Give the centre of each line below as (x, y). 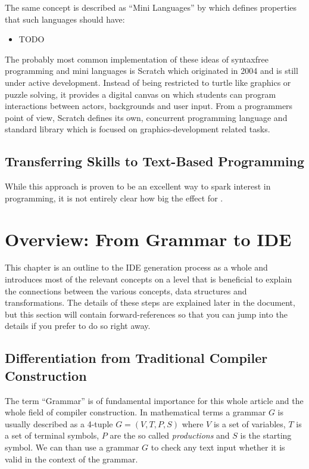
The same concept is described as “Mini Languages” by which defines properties (151, 7)
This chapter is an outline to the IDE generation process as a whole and (136, 267)
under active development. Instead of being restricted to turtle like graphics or (148, 82)
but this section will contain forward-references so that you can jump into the (146, 314)
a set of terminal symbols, (52, 435)
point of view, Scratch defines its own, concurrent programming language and (146, 117)
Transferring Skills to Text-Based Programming (155, 161)
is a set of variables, (249, 423)
